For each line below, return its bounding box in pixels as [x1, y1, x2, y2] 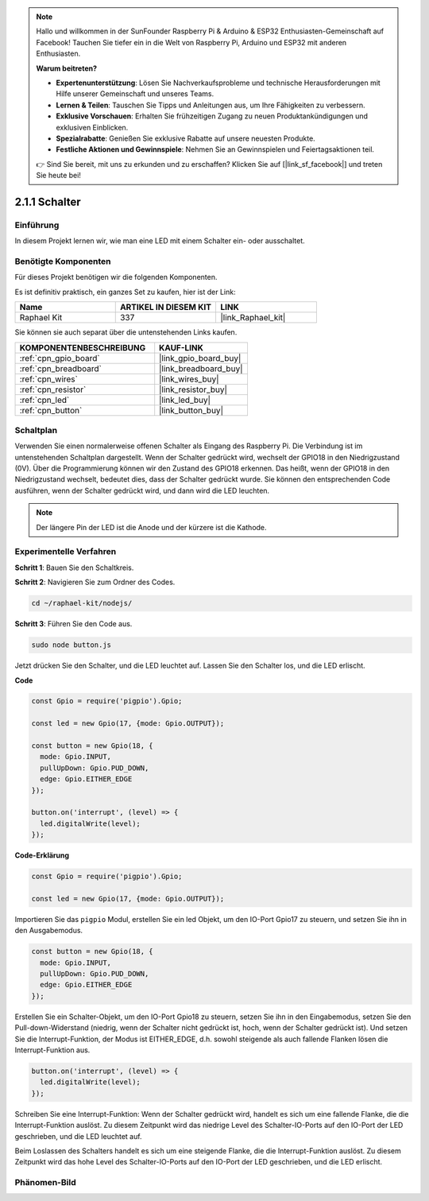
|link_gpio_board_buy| [159, 352, 242, 363]
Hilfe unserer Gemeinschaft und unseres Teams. [56, 89, 214, 99]
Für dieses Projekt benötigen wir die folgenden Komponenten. [14, 273, 218, 282]
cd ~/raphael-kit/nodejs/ [31, 599, 133, 608]
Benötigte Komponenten [14, 256, 111, 266]
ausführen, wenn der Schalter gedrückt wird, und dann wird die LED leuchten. [14, 486, 270, 495]
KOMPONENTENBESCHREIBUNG [19, 342, 146, 353]
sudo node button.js [31, 641, 111, 649]
